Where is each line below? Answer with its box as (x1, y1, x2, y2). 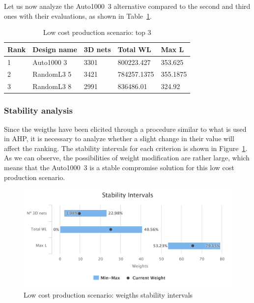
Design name (32, 44, 77, 54)
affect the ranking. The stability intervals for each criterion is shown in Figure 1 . (4, 143, 248, 153)
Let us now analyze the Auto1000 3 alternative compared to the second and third (4, 1, 251, 11)
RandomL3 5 (32, 69, 72, 79)
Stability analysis (4, 104, 73, 117)
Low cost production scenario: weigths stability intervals (24, 290, 193, 300)
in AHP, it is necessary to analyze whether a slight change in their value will (4, 133, 234, 144)
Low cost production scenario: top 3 (43, 27, 151, 37)
